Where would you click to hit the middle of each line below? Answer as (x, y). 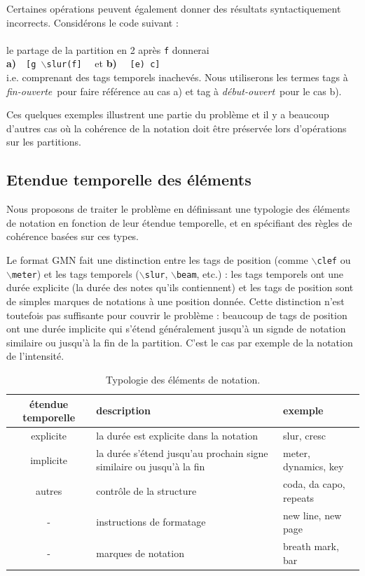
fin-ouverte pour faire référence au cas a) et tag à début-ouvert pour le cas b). (174, 91)
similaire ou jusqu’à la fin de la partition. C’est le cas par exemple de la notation (180, 342)
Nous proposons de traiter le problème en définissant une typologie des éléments (178, 209)
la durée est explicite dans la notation (177, 435)
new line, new (312, 515)
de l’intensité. (35, 356)
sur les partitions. (44, 142)
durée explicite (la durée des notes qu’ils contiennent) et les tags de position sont (180, 287)
